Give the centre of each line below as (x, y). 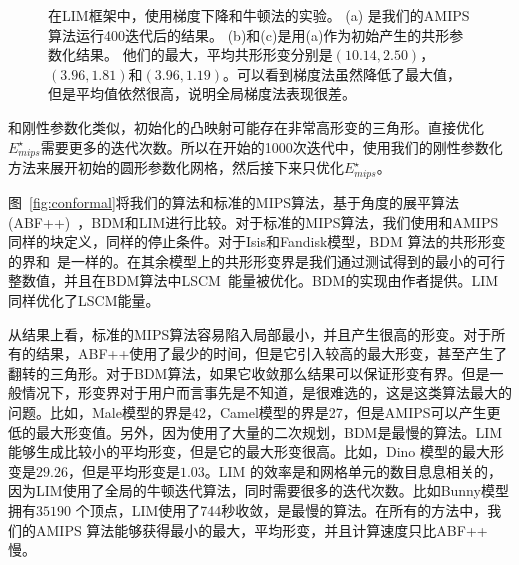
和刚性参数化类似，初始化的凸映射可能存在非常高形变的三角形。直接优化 (246, 126)
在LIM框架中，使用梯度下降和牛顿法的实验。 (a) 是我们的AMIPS (259, 15)
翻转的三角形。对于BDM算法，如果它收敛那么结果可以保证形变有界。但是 (249, 372)
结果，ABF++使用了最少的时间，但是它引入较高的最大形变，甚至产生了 (271, 353)
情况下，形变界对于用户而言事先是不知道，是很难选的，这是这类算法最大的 (266, 392)
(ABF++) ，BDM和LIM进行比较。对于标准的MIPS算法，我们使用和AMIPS (253, 221)
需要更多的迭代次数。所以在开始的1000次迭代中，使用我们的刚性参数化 (271, 146)
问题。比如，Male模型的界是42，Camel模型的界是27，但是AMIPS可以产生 (247, 411)
